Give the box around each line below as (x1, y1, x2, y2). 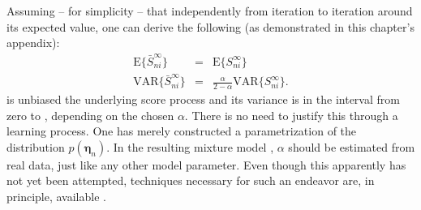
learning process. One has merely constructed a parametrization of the (6, 122, 357, 139)
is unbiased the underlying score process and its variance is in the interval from (6, 91, 400, 108)
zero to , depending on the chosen (6, 106, 174, 123)
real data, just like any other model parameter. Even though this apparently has (6, 156, 406, 173)
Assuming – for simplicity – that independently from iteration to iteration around (6, 2, 413, 19)
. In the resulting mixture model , (106, 138, 274, 155)
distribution (6, 138, 65, 155)
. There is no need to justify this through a (184, 106, 398, 123)
